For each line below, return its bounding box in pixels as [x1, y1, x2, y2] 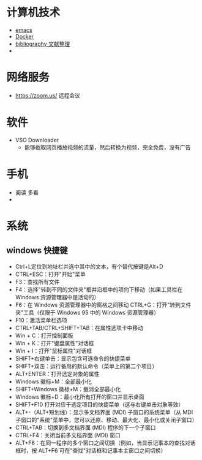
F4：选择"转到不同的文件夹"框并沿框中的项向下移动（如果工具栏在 [15, 286, 183, 293]
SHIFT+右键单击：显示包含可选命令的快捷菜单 [15, 355, 131, 362]
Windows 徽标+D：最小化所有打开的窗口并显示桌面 [15, 393, 145, 401]
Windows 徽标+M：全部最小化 [15, 378, 92, 385]
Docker [15, 33, 34, 40]
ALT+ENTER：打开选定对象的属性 [15, 370, 100, 377]
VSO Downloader [15, 136, 59, 144]
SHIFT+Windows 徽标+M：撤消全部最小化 [15, 385, 121, 393]
